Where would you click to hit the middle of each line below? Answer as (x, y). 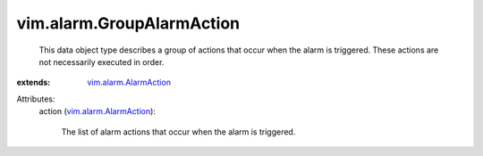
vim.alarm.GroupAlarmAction (128, 23)
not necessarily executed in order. (102, 62)
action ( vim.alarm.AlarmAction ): (97, 111)
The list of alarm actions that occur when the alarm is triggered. (178, 131)
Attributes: (36, 99)
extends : (34, 82)
